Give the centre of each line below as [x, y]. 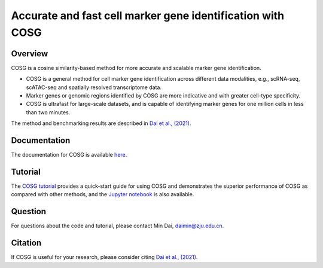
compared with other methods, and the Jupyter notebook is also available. [103, 194]
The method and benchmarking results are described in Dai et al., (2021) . [101, 123]
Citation [26, 243]
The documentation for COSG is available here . [69, 155]
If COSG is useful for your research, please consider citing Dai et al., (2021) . [104, 257]
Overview [30, 54]
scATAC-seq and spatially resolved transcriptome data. [94, 87]
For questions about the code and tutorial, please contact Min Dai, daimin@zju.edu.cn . [118, 226]
